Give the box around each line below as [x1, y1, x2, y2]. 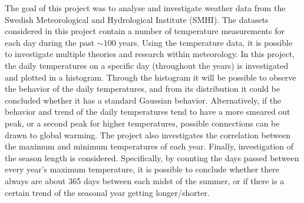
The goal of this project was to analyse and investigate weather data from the [5, 2, 286, 14]
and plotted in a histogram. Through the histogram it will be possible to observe [5, 71, 296, 83]
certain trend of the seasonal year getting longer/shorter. [5, 186, 210, 198]
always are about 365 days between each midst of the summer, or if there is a [5, 174, 285, 187]
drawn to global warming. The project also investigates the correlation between [5, 128, 290, 141]
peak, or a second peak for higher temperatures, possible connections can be [5, 117, 280, 129]
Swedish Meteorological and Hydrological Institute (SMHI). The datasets [5, 13, 269, 25]
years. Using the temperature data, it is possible [118, 36, 293, 48]
